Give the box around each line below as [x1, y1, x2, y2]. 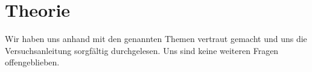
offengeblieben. [5, 56, 60, 68]
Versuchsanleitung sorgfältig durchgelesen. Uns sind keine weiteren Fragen [5, 44, 279, 56]
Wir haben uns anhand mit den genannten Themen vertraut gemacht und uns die [5, 32, 307, 45]
